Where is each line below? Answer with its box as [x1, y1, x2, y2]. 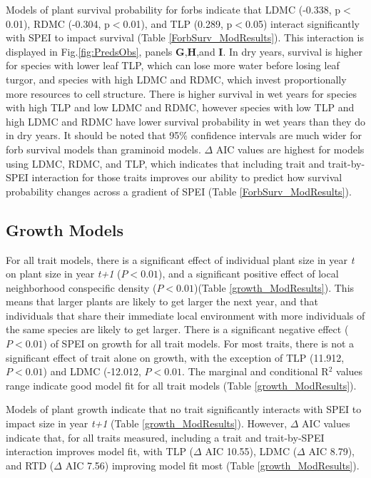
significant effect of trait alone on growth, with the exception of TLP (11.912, [6, 350, 345, 365]
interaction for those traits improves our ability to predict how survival [31, 170, 342, 185]
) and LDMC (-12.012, [43, 364, 141, 379]
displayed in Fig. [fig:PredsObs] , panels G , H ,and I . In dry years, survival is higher [6, 44, 363, 59]
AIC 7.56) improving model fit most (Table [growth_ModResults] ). [65, 457, 360, 472]
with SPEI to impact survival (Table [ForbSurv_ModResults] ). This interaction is [6, 30, 364, 45]
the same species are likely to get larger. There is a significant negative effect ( [6, 322, 349, 337]
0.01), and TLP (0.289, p [123, 16, 233, 31]
